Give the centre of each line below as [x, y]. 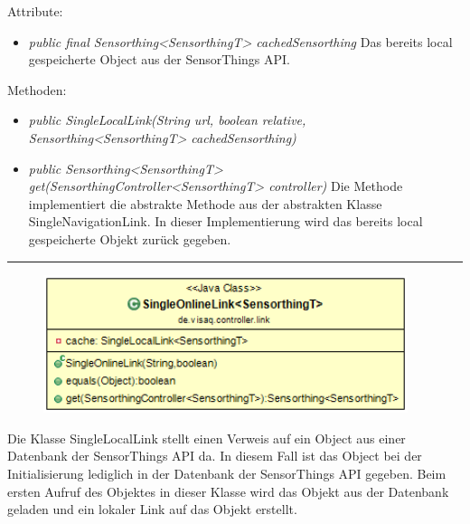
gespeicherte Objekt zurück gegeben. [130, 238]
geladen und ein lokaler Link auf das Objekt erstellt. [152, 509]
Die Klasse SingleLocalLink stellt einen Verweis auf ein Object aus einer [207, 438]
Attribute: [35, 11]
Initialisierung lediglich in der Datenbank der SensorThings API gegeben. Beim [227, 473]
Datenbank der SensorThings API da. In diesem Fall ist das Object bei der [215, 456]
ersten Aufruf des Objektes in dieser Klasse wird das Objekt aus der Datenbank [228, 491]
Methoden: [37, 89]
